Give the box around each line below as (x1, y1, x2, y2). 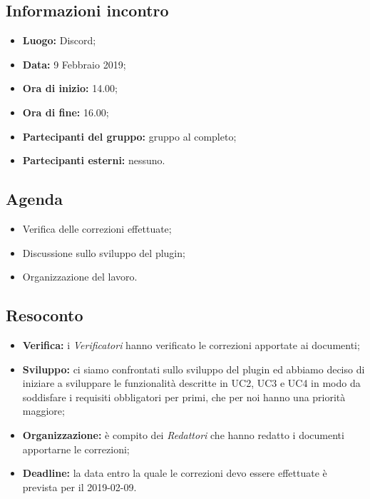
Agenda (6, 188, 63, 210)
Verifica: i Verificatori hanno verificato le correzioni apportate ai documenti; (22, 337, 360, 352)
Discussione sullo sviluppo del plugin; (22, 245, 185, 260)
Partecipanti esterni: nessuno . (22, 153, 165, 168)
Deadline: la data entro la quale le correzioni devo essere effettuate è (22, 465, 327, 480)
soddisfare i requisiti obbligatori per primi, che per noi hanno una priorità (22, 389, 346, 404)
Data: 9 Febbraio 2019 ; (22, 56, 126, 71)
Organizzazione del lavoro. (22, 269, 138, 284)
